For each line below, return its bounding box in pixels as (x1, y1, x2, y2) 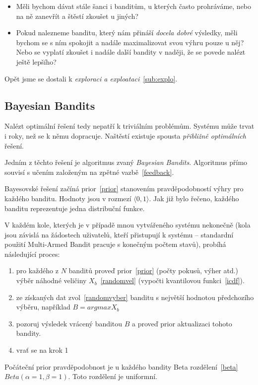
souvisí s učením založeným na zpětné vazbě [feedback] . (4, 166, 174, 177)
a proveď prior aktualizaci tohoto (132, 318, 232, 328)
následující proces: (4, 248, 60, 259)
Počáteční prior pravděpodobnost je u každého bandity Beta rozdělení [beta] (4, 361, 238, 372)
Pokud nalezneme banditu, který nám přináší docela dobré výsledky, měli (16, 27, 238, 38)
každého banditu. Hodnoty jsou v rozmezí (4, 193, 131, 203)
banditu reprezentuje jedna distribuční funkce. (4, 203, 145, 213)
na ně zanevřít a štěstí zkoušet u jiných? (16, 10, 138, 21)
